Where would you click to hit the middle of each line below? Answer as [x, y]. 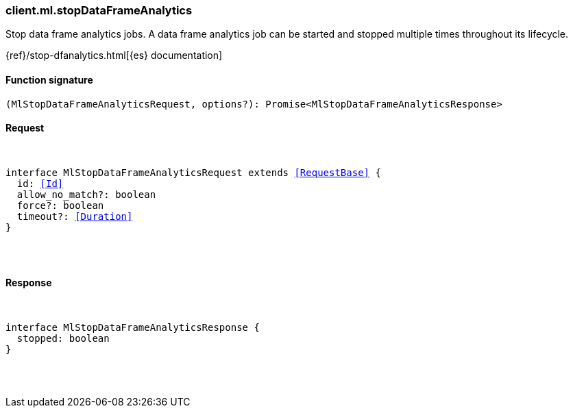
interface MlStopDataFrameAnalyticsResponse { [133, 328]
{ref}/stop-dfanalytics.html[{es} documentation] [114, 55]
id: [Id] [40, 183]
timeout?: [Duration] [75, 216]
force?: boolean [60, 205]
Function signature [49, 79]
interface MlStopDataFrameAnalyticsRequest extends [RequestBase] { [193, 172]
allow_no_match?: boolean [86, 194]
